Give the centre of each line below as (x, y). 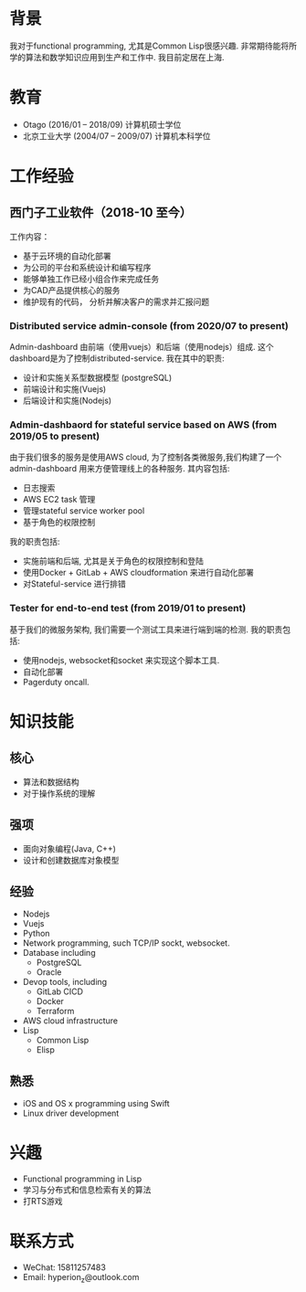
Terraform (55, 1011)
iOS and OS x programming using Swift (96, 1104)
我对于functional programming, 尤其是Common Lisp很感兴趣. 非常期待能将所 (153, 46)
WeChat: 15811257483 (64, 1267)
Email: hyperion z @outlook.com (81, 1278)
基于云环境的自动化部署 (67, 256)
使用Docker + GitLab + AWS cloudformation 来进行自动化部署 (138, 573)
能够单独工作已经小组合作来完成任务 (91, 279)
